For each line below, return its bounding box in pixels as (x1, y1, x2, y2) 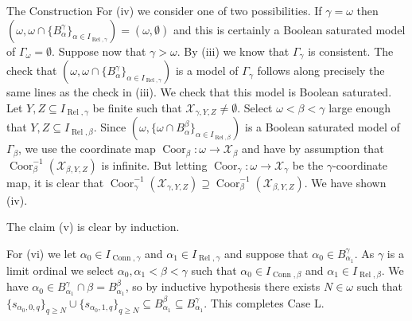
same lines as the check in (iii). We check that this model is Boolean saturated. (6, 84, 392, 100)
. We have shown (304, 174, 387, 190)
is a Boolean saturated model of (245, 119, 400, 135)
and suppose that (223, 245, 309, 261)
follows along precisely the (257, 62, 385, 79)
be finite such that (92, 99, 182, 115)
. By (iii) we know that (177, 42, 290, 59)
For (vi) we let (6, 245, 77, 261)
